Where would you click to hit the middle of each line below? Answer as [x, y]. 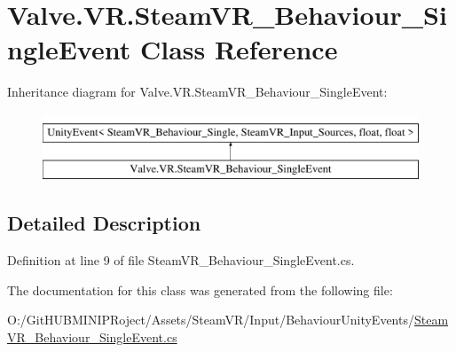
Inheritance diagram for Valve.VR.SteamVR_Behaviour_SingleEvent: [197, 92]
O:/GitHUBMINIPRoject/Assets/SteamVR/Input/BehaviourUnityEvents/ [211, 320]
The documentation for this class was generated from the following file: [200, 289]
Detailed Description [104, 223]
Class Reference [239, 49]
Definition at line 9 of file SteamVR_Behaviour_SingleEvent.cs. [181, 260]
